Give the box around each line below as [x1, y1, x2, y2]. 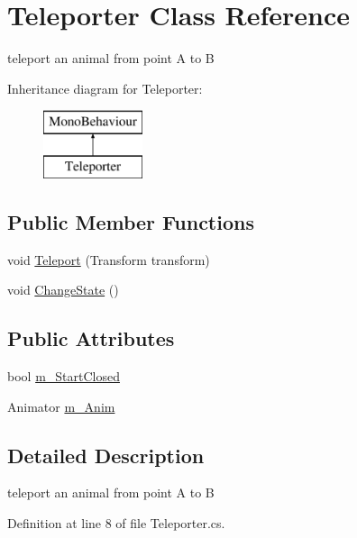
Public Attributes [7, 324, 175, 352]
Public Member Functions [7, 207, 254, 235]
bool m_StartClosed [7, 367, 120, 386]
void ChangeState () [7, 280, 119, 299]
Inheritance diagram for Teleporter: [7, 78, 203, 97]
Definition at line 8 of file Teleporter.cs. [7, 514, 225, 533]
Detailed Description [7, 441, 205, 469]
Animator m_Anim [7, 397, 115, 415]
